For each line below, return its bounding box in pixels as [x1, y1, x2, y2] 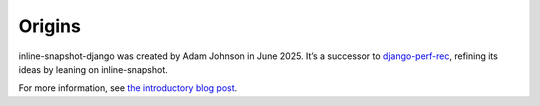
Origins [18, 15, 82, 37]
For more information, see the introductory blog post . [18, 82, 238, 94]
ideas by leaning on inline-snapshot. [18, 63, 169, 75]
